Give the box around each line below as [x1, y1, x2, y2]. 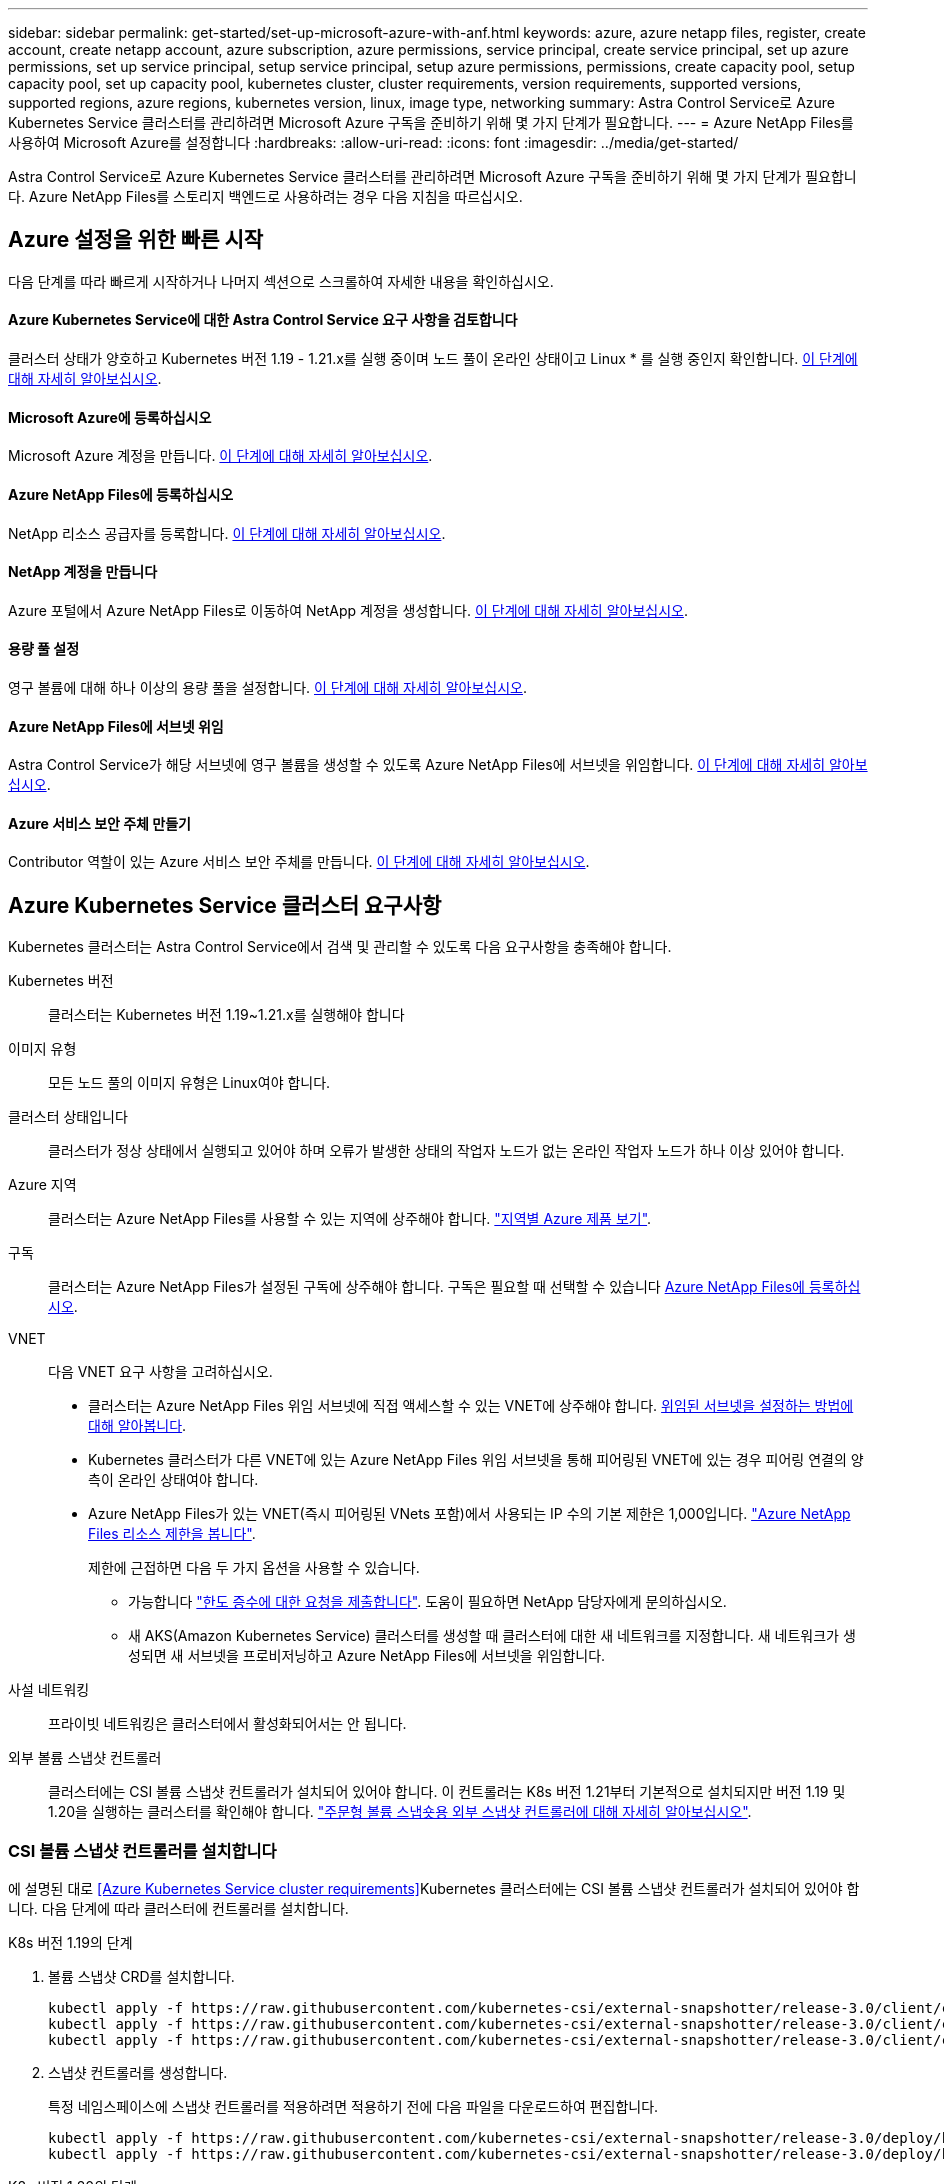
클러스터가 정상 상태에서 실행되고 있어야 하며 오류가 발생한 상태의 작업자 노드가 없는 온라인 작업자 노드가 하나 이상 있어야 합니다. [48, 1142, 845, 1160]
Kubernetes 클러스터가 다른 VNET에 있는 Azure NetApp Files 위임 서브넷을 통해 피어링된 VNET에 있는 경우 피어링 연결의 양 [88, 1451, 864, 1469]
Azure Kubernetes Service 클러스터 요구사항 [8, 892, 442, 918]
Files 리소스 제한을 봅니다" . [88, 1525, 256, 1543]
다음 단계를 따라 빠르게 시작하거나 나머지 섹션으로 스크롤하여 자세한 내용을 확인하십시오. [8, 272, 554, 290]
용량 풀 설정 [8, 640, 80, 658]
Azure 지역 [8, 1176, 77, 1194]
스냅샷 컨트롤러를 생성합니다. [48, 2063, 228, 2081]
